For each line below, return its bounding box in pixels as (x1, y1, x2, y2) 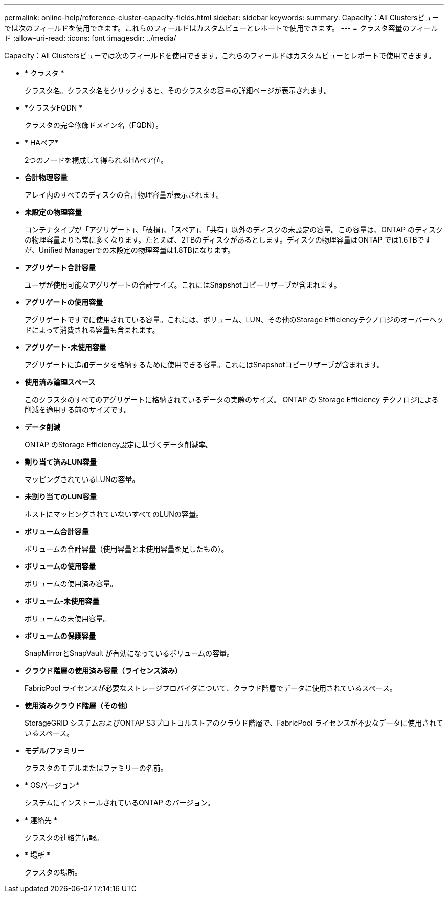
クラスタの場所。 (25, 868, 82, 877)
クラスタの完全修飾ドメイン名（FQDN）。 (25, 121, 163, 129)
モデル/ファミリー (25, 746, 85, 755)
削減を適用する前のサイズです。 (25, 405, 131, 414)
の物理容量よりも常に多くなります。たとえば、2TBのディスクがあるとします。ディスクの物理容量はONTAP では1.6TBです (25, 235, 432, 244)
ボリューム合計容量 (25, 527, 89, 536)
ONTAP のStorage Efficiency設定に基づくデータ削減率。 (25, 440, 213, 449)
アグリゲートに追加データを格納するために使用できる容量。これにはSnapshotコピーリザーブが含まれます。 (25, 360, 385, 369)
